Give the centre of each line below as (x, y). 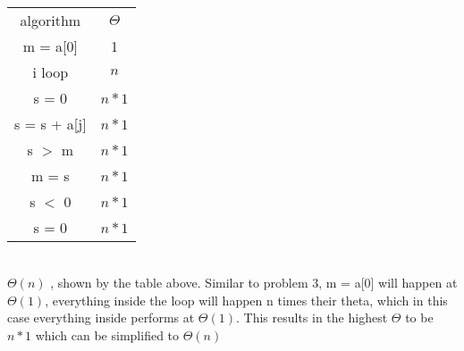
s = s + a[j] (51, 124)
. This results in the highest (312, 318)
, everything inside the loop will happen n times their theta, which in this (246, 300)
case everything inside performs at (101, 318)
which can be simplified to (107, 334)
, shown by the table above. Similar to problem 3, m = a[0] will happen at (254, 282)
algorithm (51, 21)
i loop (51, 72)
